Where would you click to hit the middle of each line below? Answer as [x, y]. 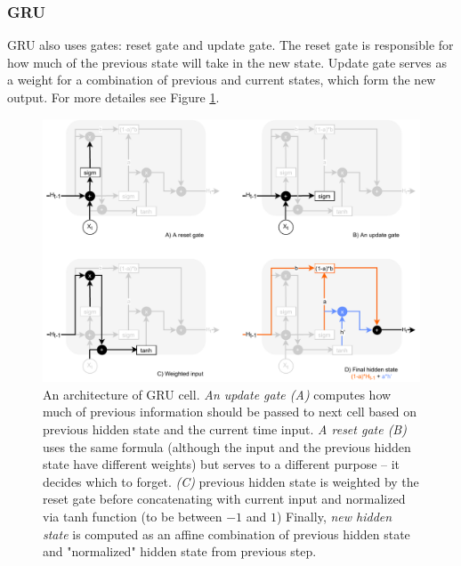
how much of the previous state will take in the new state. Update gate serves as [227, 62]
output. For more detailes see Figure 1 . [113, 97]
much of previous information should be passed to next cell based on [230, 412]
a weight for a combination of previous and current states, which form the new [222, 80]
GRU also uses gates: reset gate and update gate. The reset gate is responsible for [230, 45]
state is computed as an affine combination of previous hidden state [226, 534]
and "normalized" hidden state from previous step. [180, 551]
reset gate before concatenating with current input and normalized [224, 499]
